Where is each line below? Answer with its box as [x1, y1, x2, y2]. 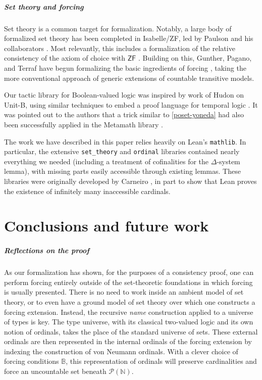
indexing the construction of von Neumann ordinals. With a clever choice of [4, 346, 238, 356]
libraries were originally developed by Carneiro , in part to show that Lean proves [4, 176, 257, 186]
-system [217, 156, 240, 166]
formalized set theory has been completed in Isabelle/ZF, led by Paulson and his [4, 33, 253, 43]
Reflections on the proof [4, 245, 89, 256]
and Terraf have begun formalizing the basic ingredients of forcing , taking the [4, 62, 246, 73]
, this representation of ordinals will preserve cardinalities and [66, 356, 257, 366]
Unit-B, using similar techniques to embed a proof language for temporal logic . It [4, 99, 258, 110]
